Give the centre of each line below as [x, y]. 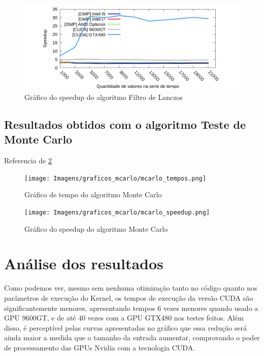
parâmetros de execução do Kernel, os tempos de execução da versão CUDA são [129, 297]
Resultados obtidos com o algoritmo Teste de [125, 124]
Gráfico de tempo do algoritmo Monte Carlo [93, 194]
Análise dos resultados [84, 263]
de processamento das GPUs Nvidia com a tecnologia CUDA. [100, 347]
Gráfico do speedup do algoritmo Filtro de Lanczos [104, 97]
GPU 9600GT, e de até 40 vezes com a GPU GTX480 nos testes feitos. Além [124, 318]
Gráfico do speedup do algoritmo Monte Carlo [96, 228]
